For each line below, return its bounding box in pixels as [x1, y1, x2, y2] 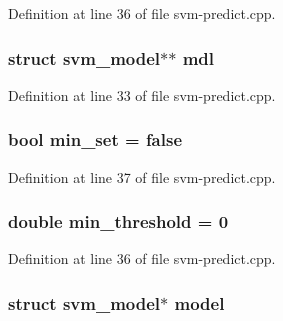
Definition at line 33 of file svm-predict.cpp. [8, 84, 276, 105]
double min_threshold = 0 [8, 209, 229, 234]
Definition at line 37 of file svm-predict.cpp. [8, 166, 276, 187]
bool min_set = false [8, 127, 183, 152]
